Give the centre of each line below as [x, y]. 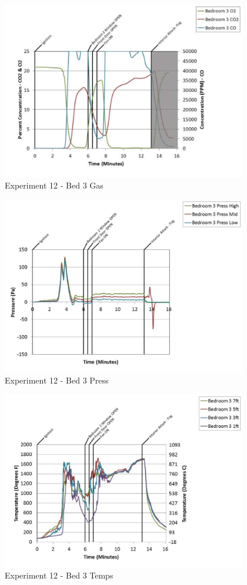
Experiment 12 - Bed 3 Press [57, 380]
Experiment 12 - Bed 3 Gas [54, 185]
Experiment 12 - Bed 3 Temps [59, 575]
